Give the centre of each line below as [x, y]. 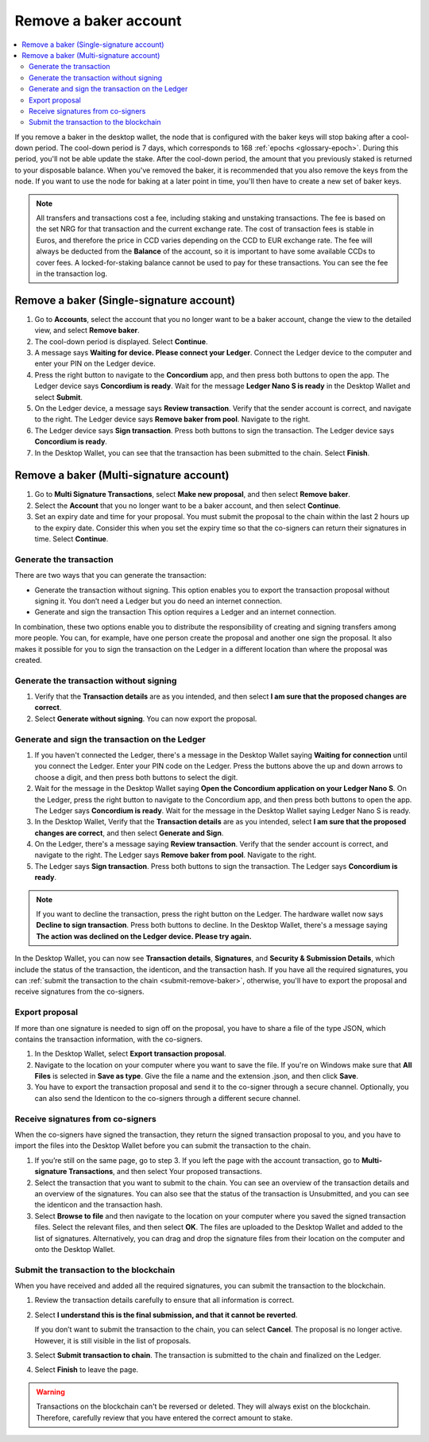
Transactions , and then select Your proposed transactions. [165, 1172]
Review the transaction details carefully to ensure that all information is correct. [164, 1301]
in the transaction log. [71, 273]
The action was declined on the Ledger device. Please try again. [144, 936]
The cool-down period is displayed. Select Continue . [121, 341]
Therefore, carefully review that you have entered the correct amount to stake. [164, 1417]
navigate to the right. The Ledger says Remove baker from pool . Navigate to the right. [176, 855]
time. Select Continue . [71, 539]
